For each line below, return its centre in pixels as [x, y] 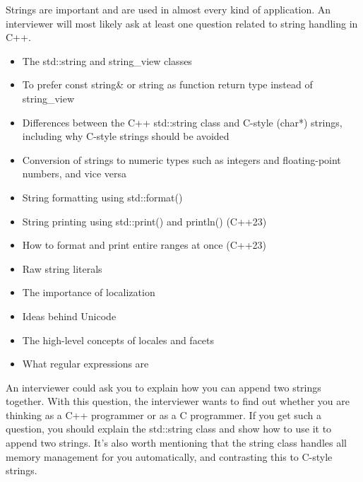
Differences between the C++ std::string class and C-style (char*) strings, [182, 122]
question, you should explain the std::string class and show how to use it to [169, 429]
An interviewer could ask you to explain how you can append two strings [163, 387]
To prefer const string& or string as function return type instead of [167, 84]
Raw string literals [62, 268]
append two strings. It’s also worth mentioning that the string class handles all [176, 443]
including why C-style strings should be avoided [126, 136]
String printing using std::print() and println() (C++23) [144, 221]
